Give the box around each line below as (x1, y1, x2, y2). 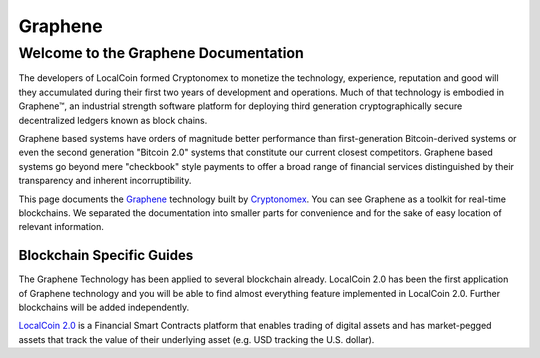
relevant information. (18, 221, 105, 233)
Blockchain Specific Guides (18, 247, 194, 264)
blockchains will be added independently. (18, 301, 190, 313)
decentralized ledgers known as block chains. (18, 114, 208, 126)
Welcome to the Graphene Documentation (18, 44, 304, 62)
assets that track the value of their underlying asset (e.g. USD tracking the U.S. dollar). (18, 333, 375, 345)
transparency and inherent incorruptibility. (18, 175, 192, 187)
